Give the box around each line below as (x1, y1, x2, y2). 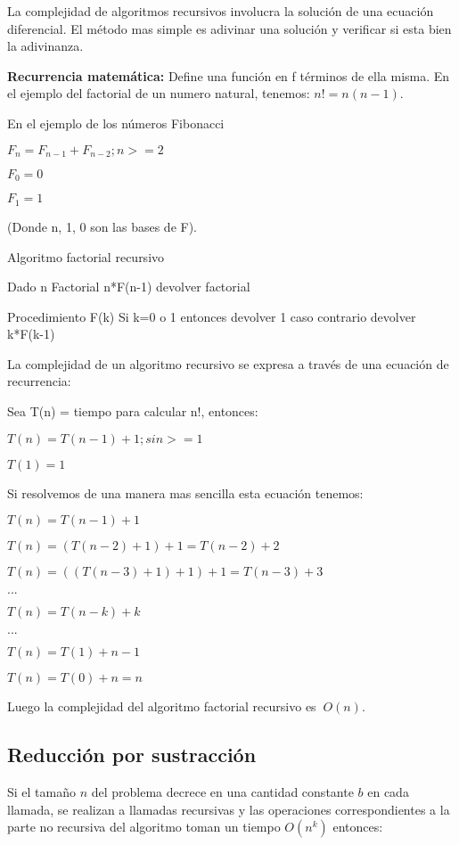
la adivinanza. (7, 37, 84, 55)
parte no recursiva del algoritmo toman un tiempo (7, 817, 281, 836)
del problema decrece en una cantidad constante (91, 783, 354, 801)
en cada (367, 783, 409, 801)
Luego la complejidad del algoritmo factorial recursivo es (7, 697, 316, 716)
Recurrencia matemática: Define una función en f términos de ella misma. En (7, 66, 450, 85)
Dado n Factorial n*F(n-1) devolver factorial (7, 277, 250, 296)
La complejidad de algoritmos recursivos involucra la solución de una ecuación (7, 2, 434, 20)
